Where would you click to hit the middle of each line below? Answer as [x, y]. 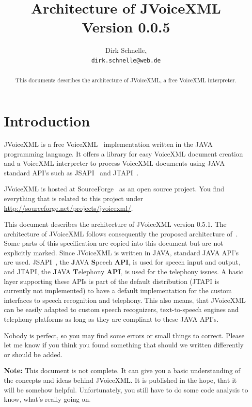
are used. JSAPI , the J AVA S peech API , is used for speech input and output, [122, 262]
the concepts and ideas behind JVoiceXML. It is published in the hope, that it [120, 380]
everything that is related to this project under [73, 198]
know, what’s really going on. [47, 399]
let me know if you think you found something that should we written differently [124, 345]
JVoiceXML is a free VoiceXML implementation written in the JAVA [108, 144]
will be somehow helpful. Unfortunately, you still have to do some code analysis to [126, 389]
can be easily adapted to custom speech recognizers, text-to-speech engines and [121, 309]
